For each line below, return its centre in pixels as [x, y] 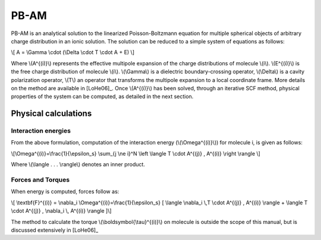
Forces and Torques [40, 179]
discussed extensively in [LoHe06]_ [55, 230]
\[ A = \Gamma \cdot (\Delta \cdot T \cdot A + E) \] [73, 52]
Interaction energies [41, 131]
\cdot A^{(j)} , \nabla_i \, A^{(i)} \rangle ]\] [62, 211]
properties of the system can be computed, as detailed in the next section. [102, 97]
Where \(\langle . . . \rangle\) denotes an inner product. [78, 165]
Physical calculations [51, 114]
